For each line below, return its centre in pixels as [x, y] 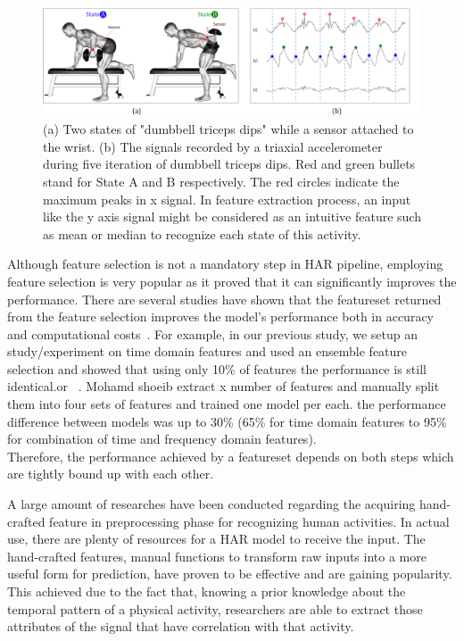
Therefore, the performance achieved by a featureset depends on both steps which [231, 456]
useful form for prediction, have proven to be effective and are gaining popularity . [230, 574]
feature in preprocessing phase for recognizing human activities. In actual [249, 521]
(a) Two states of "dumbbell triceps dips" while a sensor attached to [228, 129]
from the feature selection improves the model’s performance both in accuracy [221, 316]
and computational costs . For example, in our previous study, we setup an [213, 333]
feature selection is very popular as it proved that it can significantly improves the [232, 281]
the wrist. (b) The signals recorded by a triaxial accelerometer [213, 146]
